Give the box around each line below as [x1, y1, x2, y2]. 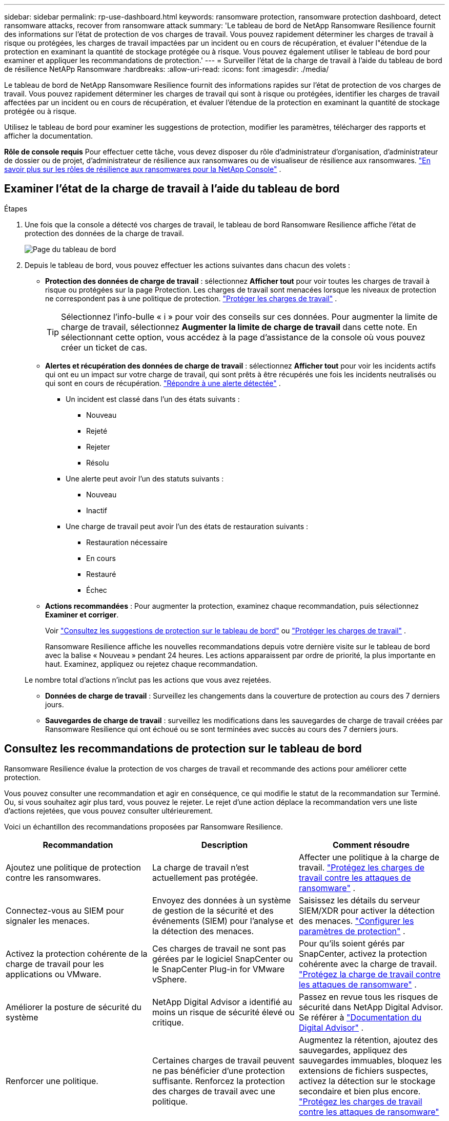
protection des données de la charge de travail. [25, 228, 184, 238]
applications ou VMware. [6, 969, 101, 979]
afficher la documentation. [4, 131, 93, 140]
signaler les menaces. [6, 915, 90, 926]
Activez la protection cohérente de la [6, 948, 148, 959]
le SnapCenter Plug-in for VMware [152, 963, 285, 974]
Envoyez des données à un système [152, 895, 291, 905]
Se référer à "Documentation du [298, 1012, 422, 1022]
